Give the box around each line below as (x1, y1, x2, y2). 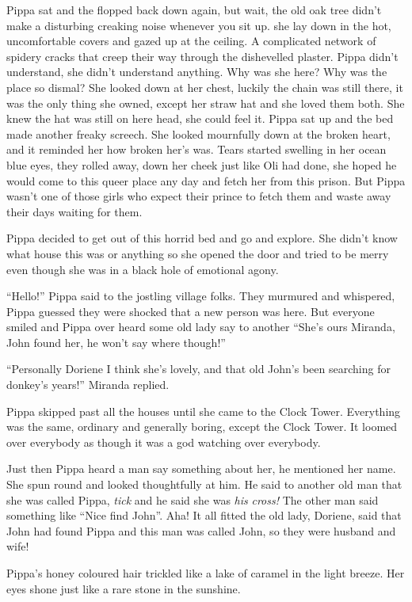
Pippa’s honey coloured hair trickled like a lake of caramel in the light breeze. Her (6, 565, 405, 581)
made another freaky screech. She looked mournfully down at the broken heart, (6, 125, 391, 142)
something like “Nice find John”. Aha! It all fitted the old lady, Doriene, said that (6, 507, 402, 524)
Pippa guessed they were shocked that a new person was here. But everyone (6, 303, 375, 319)
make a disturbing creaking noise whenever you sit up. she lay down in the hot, (6, 17, 391, 33)
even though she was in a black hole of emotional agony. (6, 261, 279, 277)
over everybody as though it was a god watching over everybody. (6, 433, 321, 450)
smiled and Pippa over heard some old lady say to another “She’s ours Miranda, (6, 318, 395, 335)
